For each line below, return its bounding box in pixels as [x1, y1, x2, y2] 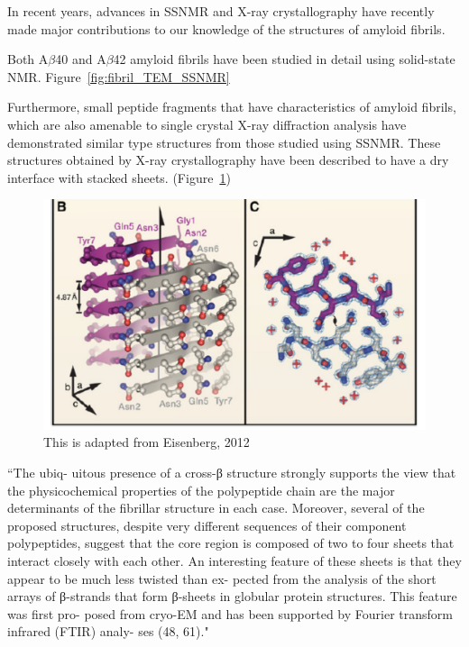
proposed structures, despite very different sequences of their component [7, 515, 407, 534]
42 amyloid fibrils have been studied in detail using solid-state [113, 50, 455, 68]
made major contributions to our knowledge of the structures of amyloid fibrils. [7, 19, 446, 38]
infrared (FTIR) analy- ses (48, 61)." [7, 622, 209, 641]
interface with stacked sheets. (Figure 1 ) [7, 168, 231, 187]
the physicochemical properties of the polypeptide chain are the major [7, 480, 395, 499]
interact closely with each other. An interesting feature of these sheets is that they [7, 551, 462, 570]
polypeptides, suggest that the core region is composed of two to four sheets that [7, 533, 455, 552]
